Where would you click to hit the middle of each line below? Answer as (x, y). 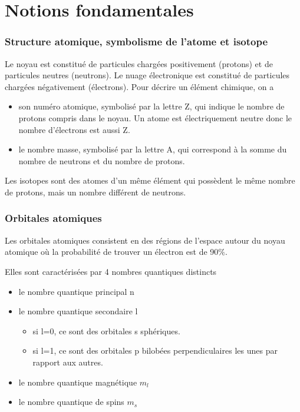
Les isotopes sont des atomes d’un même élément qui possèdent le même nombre (150, 180)
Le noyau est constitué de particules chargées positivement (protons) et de (139, 63)
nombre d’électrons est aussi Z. (74, 129)
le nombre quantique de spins (71, 402)
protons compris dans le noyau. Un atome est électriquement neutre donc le (155, 117)
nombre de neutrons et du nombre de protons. (102, 160)
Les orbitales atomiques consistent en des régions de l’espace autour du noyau (145, 240)
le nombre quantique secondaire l (78, 311)
